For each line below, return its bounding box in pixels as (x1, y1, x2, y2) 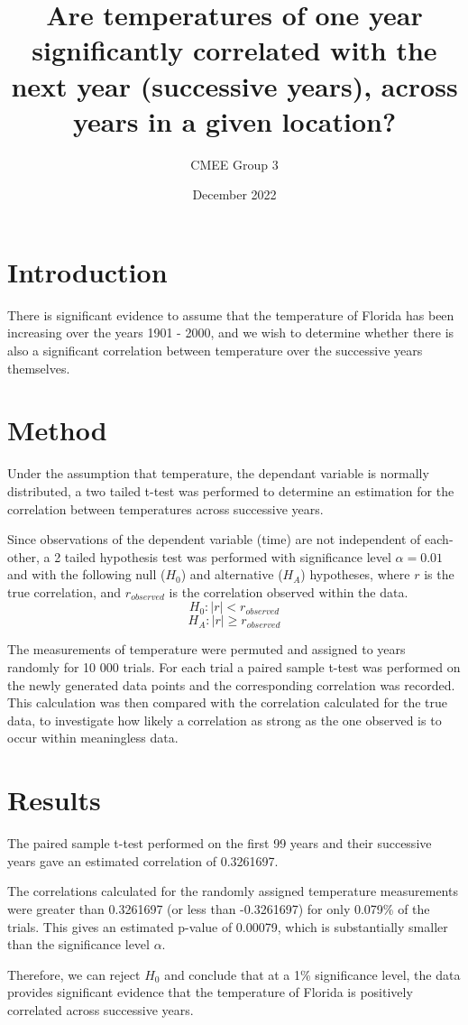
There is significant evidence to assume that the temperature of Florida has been (7, 305, 454, 324)
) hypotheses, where (300, 565, 410, 584)
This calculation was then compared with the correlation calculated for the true (7, 693, 448, 712)
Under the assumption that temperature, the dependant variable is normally (7, 464, 429, 483)
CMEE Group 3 (190, 154, 279, 173)
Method (7, 411, 107, 448)
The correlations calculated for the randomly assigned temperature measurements (7, 882, 458, 900)
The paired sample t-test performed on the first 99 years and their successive (7, 834, 432, 853)
